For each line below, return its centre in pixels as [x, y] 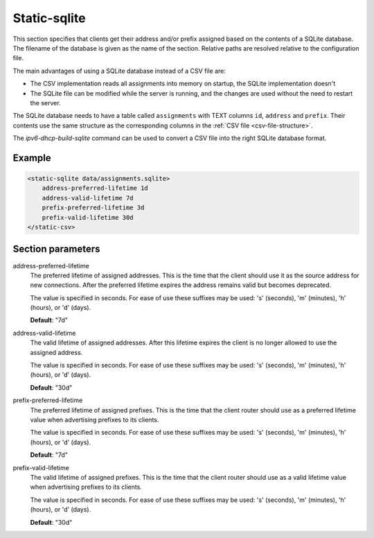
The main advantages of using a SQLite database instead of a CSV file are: [119, 71]
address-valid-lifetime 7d [88, 198]
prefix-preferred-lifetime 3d [93, 208]
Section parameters [56, 249]
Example [32, 158]
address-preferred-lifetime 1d [95, 188]
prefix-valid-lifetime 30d [88, 217]
